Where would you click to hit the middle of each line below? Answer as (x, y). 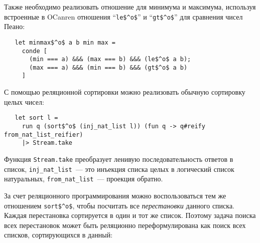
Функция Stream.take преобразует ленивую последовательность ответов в (119, 159)
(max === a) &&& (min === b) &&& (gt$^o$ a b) (108, 67)
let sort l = (36, 118)
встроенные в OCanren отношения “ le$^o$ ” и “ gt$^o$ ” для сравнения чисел (123, 16)
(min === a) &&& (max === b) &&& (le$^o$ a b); (110, 59)
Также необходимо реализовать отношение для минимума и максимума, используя (130, 7)
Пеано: (15, 26)
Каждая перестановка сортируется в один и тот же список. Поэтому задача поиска (130, 215)
